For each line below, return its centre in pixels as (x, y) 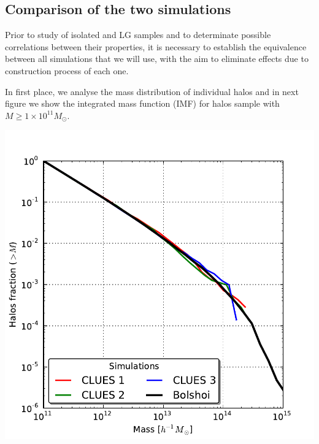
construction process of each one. (67, 70)
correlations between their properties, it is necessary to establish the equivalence (156, 46)
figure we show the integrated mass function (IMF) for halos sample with (142, 103)
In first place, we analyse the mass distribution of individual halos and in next (152, 91)
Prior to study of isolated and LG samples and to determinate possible (138, 35)
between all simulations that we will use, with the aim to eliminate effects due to (157, 59)
